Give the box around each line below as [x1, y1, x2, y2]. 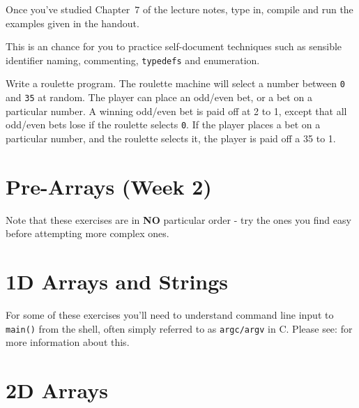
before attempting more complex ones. [6, 226, 169, 241]
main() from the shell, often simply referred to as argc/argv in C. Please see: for [6, 321, 353, 335]
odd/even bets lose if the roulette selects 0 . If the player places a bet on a [6, 117, 321, 132]
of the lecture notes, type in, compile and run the [142, 2, 353, 16]
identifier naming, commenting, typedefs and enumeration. [6, 52, 260, 67]
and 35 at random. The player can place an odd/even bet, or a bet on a [6, 90, 312, 105]
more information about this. [6, 335, 130, 349]
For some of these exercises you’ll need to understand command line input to [6, 308, 334, 322]
